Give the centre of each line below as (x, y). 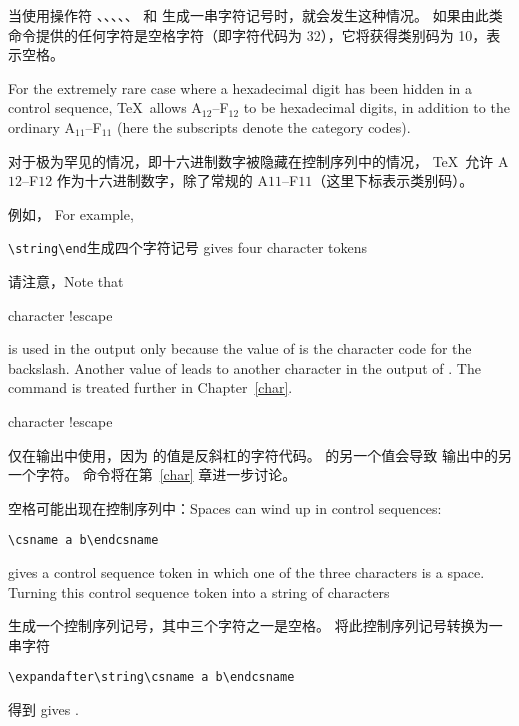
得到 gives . (43, 709)
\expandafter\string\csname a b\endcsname (151, 677)
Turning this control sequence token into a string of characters (199, 591)
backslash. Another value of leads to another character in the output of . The (244, 367)
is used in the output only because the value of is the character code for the (240, 348)
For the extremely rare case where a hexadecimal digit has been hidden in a (240, 87)
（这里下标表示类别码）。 (393, 180)
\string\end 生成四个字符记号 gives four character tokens (188, 247)
